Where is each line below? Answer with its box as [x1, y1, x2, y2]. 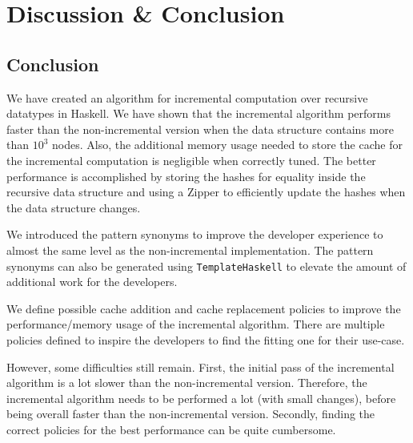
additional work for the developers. [6, 273, 178, 290]
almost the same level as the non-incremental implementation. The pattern [6, 241, 374, 258]
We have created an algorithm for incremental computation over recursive [6, 89, 368, 106]
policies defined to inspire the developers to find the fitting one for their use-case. [6, 331, 405, 348]
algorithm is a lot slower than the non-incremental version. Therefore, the [6, 374, 367, 391]
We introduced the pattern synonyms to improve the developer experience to [6, 226, 383, 243]
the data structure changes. [6, 199, 141, 215]
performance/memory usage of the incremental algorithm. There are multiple [6, 316, 385, 332]
